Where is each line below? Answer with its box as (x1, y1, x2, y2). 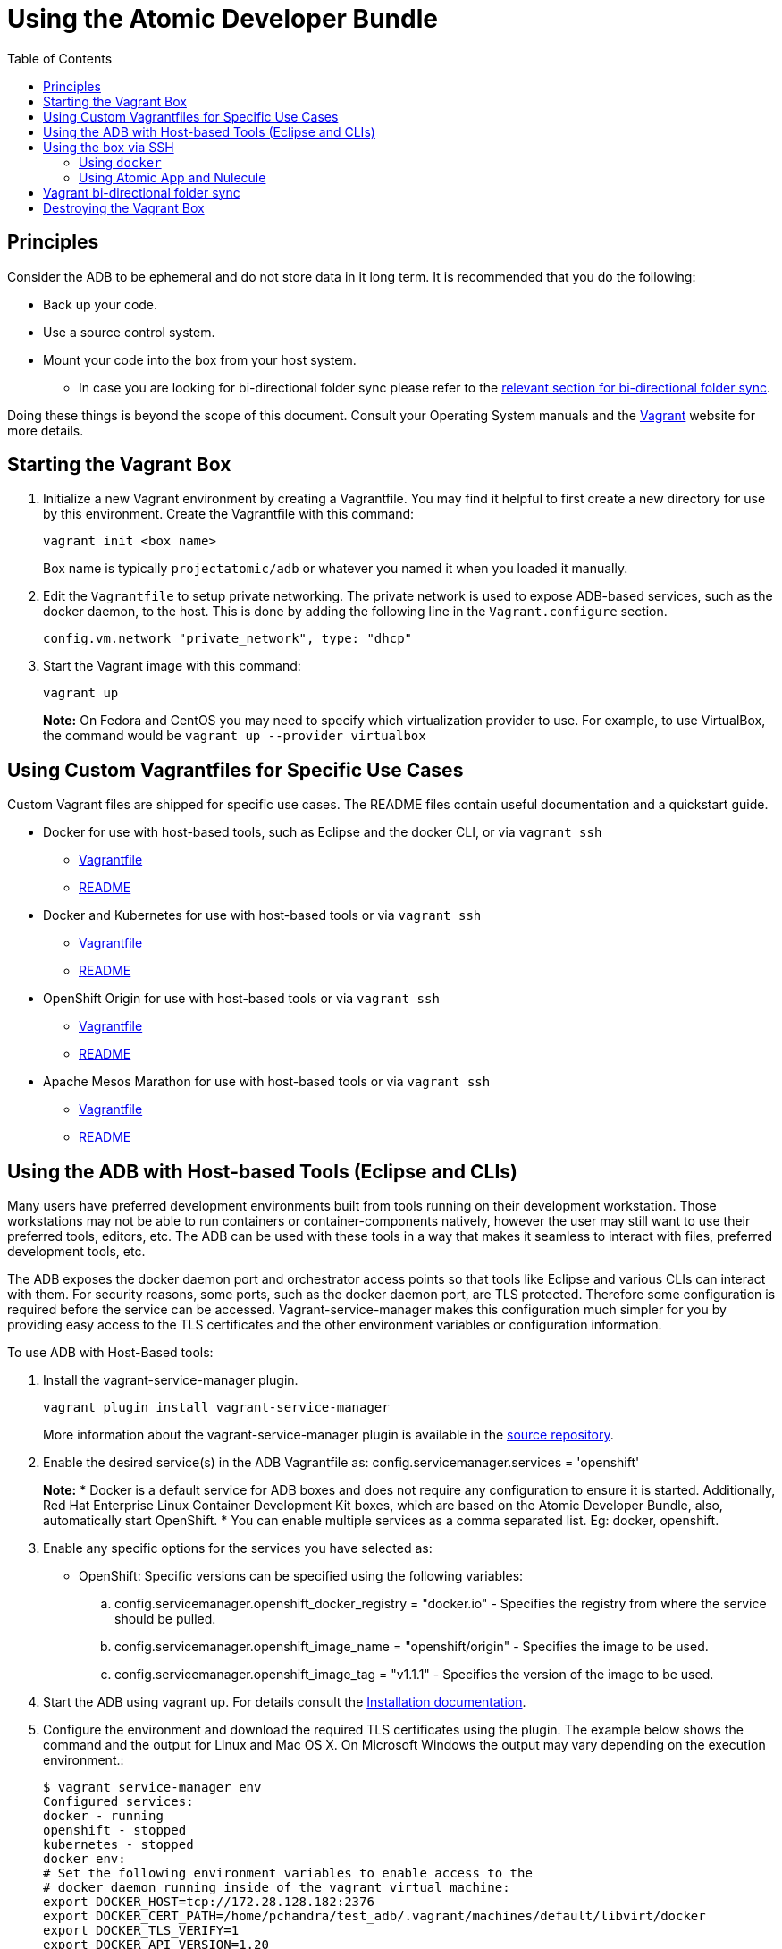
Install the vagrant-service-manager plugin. (43, 1372, 299, 1388)
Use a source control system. (43, 324, 215, 340)
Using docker (79, 154, 162, 170)
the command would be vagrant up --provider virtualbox (43, 728, 426, 744)
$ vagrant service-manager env (43, 1780, 262, 1795)
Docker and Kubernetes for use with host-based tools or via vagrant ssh (43, 907, 482, 924)
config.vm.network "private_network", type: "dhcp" (43, 631, 413, 646)
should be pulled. (114, 1611, 216, 1627)
